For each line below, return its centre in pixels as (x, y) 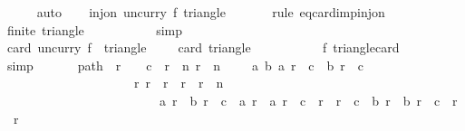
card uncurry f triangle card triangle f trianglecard (203, 47)
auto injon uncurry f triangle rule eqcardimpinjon (211, 12)
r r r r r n (179, 83)
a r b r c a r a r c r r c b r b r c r (308, 100)
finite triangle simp (95, 29)
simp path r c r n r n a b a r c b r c (185, 65)
